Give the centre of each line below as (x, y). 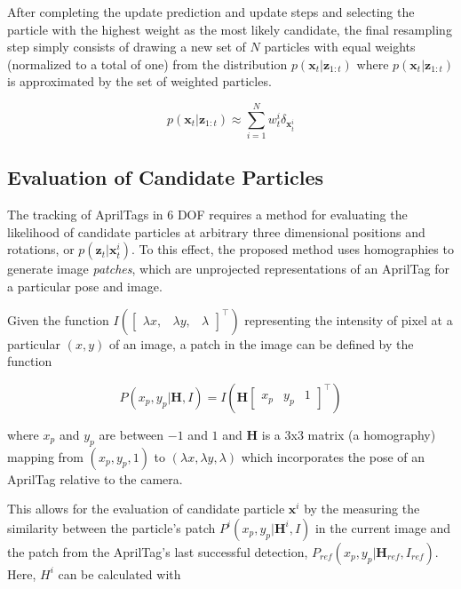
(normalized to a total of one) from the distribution (147, 64)
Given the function (58, 319)
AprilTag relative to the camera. (95, 478)
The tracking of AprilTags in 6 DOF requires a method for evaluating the (207, 215)
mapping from (46, 456)
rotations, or (41, 249)
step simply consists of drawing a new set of (127, 47)
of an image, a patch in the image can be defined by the (261, 343)
